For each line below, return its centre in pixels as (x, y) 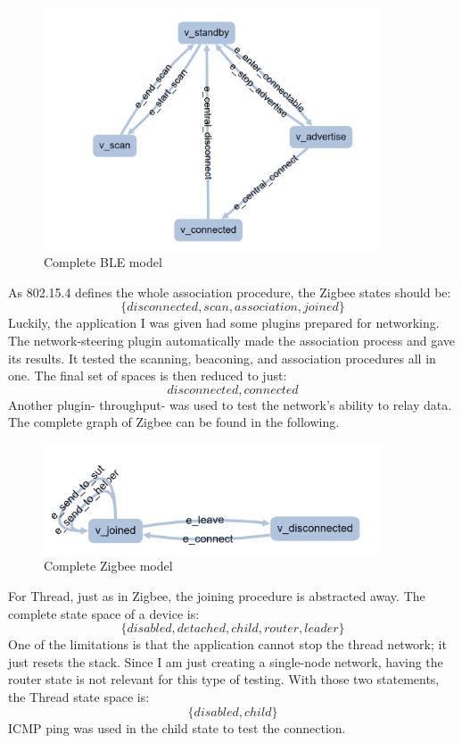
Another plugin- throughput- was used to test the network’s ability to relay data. (230, 404)
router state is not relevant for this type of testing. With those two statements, (224, 679)
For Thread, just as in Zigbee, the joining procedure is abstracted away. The (217, 596)
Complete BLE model (103, 262)
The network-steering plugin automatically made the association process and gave (231, 341)
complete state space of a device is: (104, 613)
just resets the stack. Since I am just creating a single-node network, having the (226, 661)
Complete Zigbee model (108, 566)
